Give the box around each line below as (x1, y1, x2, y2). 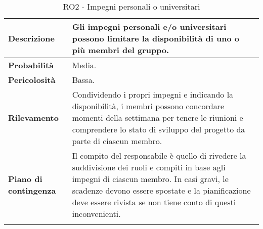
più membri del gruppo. (72, 44, 169, 56)
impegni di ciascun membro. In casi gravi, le (72, 173, 229, 185)
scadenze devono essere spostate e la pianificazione (72, 185, 251, 196)
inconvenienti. (72, 208, 121, 219)
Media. (72, 59, 97, 71)
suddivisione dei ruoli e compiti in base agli (72, 161, 226, 173)
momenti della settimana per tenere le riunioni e (72, 112, 243, 123)
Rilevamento (8, 112, 59, 123)
